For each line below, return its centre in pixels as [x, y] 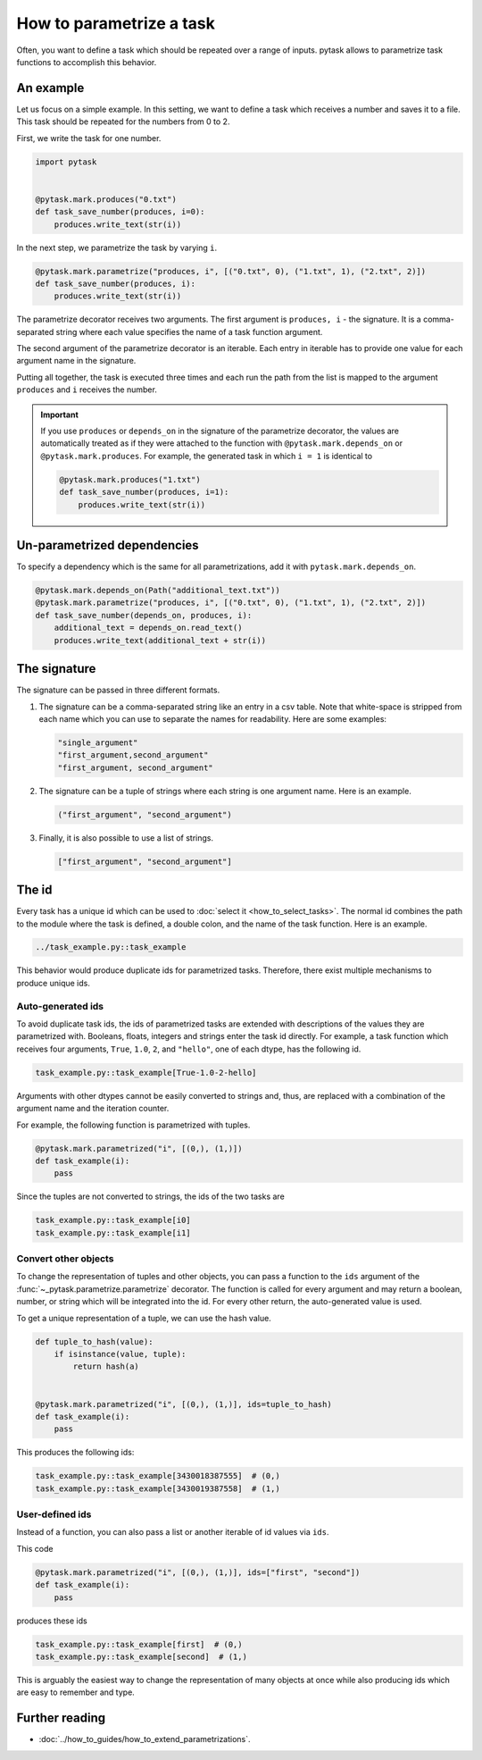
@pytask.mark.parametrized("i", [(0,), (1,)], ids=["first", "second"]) [198, 1572]
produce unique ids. [54, 983]
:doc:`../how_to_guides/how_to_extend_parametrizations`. [145, 1739]
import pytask [66, 162]
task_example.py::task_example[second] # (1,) [141, 1656]
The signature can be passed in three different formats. [118, 690]
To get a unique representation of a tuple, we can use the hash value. [144, 1318]
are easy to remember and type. [76, 1692]
